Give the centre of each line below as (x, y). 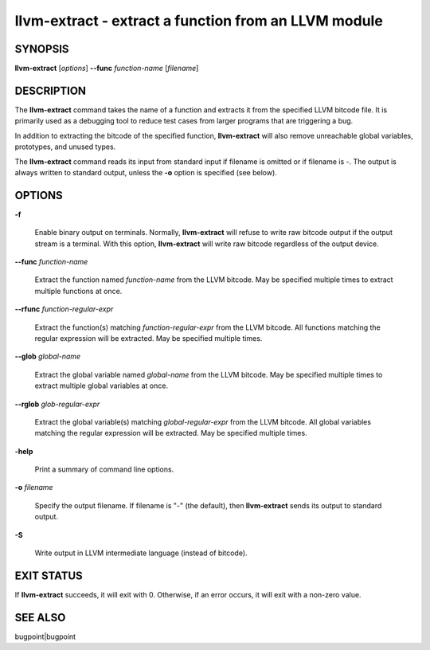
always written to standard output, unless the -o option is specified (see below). (146, 172)
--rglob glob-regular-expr (57, 404)
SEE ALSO (40, 617)
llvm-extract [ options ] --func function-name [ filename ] (107, 69)
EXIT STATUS (49, 576)
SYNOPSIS (42, 49)
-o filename (34, 487)
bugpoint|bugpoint (45, 636)
